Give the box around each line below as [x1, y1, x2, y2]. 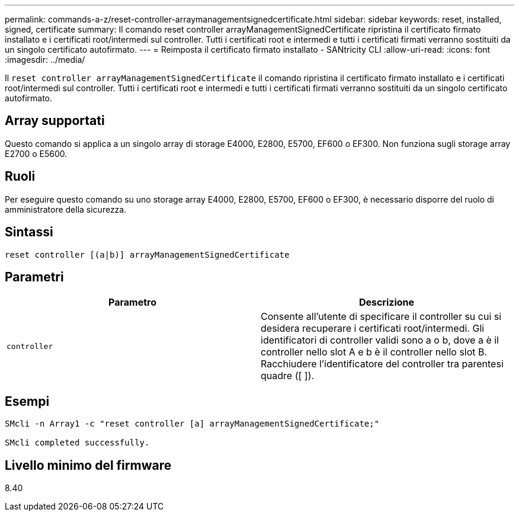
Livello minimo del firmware [5, 457, 172, 473]
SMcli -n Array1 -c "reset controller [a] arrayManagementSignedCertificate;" [5, 419, 380, 429]
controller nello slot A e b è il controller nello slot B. [261, 346, 488, 358]
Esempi [5, 393, 50, 409]
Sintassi [5, 225, 53, 240]
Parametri [5, 269, 64, 284]
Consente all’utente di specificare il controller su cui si [261, 310, 502, 323]
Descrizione [358, 296, 415, 309]
